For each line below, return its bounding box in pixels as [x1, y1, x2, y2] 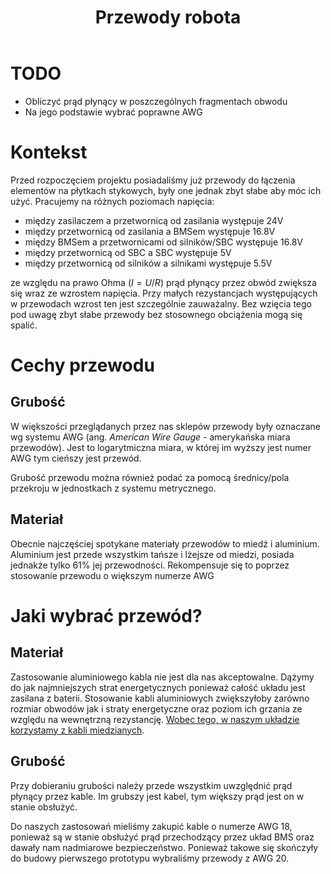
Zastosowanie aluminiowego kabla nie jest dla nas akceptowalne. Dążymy [10, 671, 315, 683]
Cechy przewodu [10, 354, 155, 377]
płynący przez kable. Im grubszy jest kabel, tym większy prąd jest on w [10, 790, 305, 802]
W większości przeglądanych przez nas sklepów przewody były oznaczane [10, 420, 322, 432]
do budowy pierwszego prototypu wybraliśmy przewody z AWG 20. [10, 852, 290, 864]
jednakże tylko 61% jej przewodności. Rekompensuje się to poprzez [10, 559, 290, 571]
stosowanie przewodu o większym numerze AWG [10, 569, 215, 581]
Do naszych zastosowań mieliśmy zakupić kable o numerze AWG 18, [10, 820, 293, 832]
